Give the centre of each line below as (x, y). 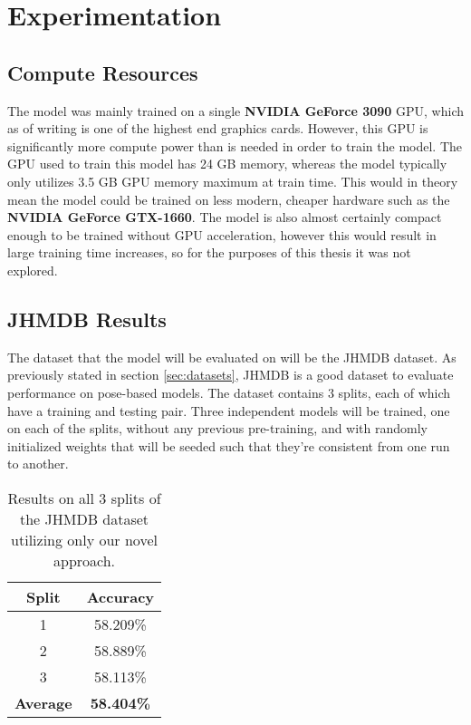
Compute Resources (103, 72)
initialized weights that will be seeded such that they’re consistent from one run (229, 445)
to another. (38, 464)
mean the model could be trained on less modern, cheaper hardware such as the (229, 199)
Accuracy (120, 596)
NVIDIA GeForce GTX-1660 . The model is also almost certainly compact (225, 217)
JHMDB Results (87, 319)
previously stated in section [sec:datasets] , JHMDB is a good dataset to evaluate (231, 375)
